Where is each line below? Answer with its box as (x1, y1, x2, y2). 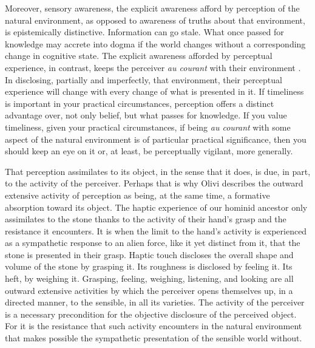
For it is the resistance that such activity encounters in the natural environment (5, 319, 302, 332)
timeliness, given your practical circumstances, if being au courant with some (5, 120, 291, 133)
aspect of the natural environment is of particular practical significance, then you (5, 132, 307, 145)
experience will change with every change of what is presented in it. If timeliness (5, 85, 304, 98)
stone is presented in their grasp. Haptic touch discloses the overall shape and (5, 248, 294, 261)
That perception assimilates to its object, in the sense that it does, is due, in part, (5, 165, 311, 177)
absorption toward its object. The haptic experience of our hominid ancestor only (5, 200, 308, 213)
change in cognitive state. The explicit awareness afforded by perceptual (5, 49, 273, 62)
